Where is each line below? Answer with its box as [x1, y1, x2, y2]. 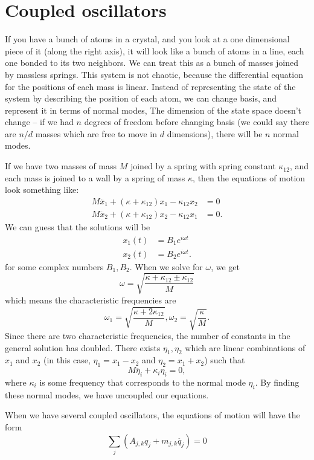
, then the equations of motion [193, 171, 306, 184]
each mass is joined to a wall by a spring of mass [5, 171, 185, 184]
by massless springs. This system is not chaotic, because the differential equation [5, 68, 303, 80]
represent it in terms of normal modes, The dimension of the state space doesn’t [5, 103, 302, 116]
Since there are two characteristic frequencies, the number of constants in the [5, 329, 290, 342]
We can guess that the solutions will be [5, 220, 150, 233]
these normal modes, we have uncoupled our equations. [5, 388, 209, 401]
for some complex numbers [5, 260, 104, 273]
